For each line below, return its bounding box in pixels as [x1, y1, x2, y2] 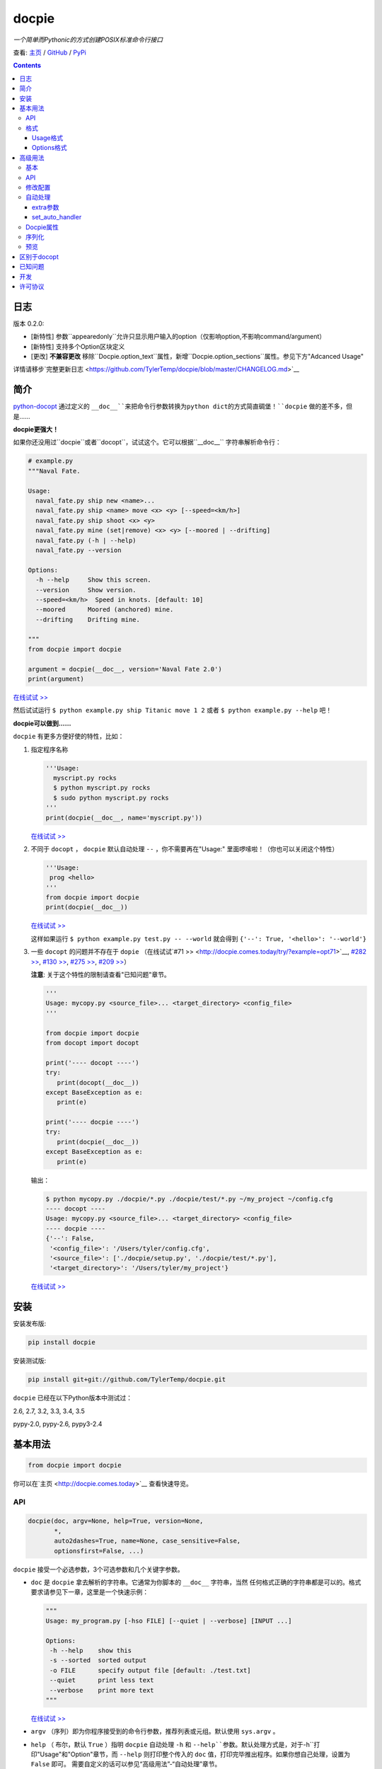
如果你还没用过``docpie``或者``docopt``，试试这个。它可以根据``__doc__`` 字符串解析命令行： [13, 438, 282, 446]
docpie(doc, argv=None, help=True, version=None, [28, 1517, 204, 1525]
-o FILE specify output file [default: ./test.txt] [50, 1666, 251, 1674]
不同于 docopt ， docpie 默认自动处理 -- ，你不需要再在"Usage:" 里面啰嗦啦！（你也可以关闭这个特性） [30, 844, 339, 853]
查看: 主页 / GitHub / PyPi [13, 48, 86, 57]
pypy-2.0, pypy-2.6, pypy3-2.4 [13, 1419, 103, 1428]
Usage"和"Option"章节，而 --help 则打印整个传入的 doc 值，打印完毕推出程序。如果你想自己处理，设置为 [40, 1750, 350, 1758]
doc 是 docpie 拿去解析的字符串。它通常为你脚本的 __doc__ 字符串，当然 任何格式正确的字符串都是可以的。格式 [30, 1578, 361, 1586]
